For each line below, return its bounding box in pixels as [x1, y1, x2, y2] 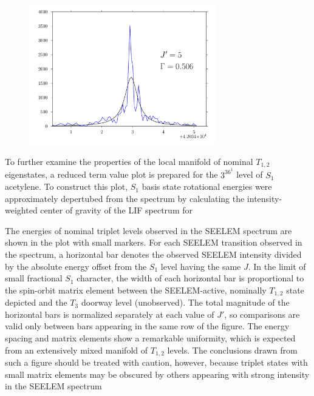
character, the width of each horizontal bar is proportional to [77, 272, 304, 284]
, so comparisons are [224, 307, 300, 320]
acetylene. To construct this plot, [5, 180, 128, 193]
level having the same [160, 260, 241, 272]
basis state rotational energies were [142, 180, 272, 193]
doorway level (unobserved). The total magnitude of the [81, 296, 290, 309]
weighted [5, 204, 38, 216]
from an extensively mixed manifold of [5, 343, 148, 356]
